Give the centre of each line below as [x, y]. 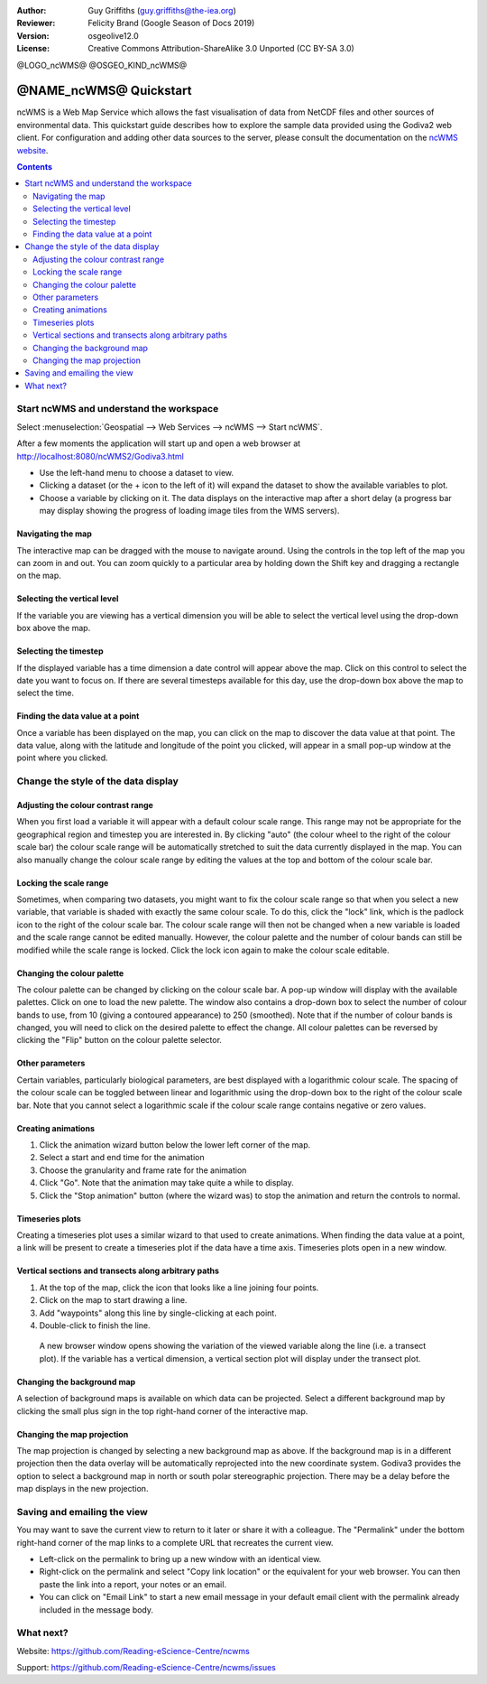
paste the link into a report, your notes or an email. [133, 1584]
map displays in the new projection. [83, 1489]
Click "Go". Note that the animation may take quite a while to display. [166, 1183]
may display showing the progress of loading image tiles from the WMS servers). [189, 511]
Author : [32, 10]
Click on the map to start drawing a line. [113, 1300]
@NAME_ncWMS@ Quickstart [104, 91]
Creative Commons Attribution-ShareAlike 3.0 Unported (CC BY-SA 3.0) [221, 49]
